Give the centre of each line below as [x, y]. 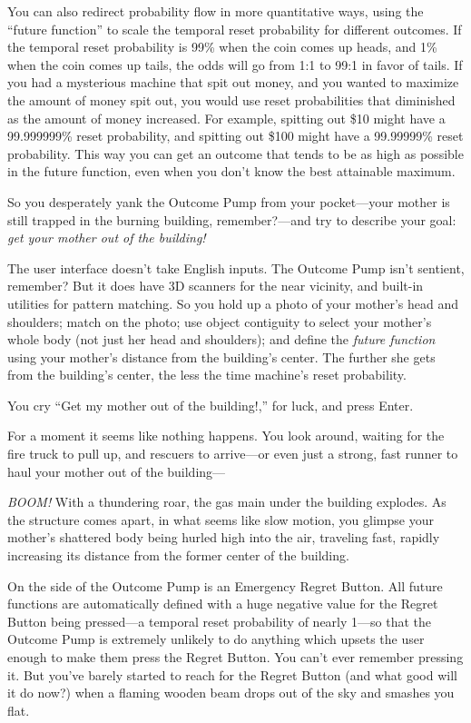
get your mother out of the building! [107, 238]
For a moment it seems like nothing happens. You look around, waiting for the [226, 436]
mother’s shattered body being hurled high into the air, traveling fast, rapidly [224, 537]
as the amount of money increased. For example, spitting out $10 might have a [226, 118]
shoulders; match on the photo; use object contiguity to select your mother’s [220, 321]
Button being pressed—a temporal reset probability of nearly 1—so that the [219, 621]
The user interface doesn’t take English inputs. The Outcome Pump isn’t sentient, [236, 267]
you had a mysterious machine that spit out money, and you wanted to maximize [233, 82]
